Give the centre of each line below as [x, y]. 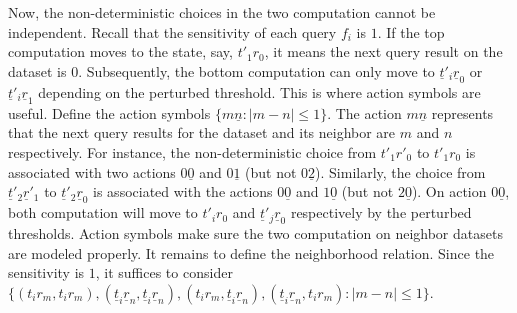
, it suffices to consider [164, 272]
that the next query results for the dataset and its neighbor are [202, 132]
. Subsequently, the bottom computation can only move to [256, 70]
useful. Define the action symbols [109, 112]
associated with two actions [92, 171]
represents [462, 112]
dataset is [37, 70]
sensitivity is [46, 272]
